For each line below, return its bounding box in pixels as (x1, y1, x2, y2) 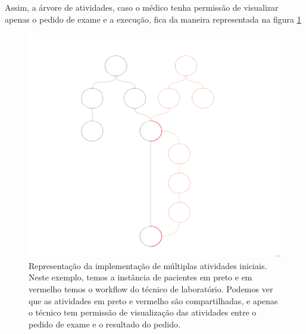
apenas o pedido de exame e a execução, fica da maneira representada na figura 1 (5, 13, 301, 25)
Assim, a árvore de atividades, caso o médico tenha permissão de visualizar (5, 1, 279, 13)
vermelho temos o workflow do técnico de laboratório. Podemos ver (29, 282, 273, 295)
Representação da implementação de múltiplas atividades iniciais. (29, 259, 267, 271)
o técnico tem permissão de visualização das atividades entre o (29, 306, 257, 319)
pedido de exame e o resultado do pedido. (29, 317, 180, 330)
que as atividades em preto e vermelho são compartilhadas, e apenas (29, 294, 278, 307)
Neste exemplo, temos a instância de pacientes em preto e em (29, 271, 252, 283)
